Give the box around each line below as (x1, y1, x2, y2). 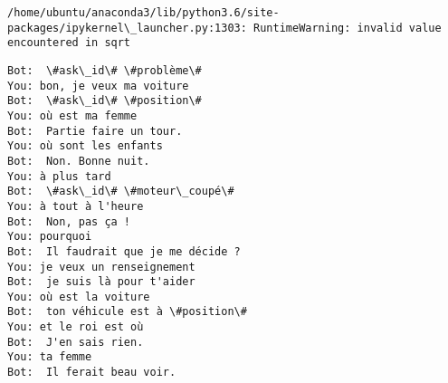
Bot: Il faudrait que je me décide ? (7, 244, 241, 258)
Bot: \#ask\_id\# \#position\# (7, 94, 202, 108)
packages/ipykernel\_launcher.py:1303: (7, 21, 247, 34)
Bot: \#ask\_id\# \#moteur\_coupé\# (7, 185, 234, 198)
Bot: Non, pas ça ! (7, 215, 131, 228)
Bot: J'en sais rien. (7, 335, 144, 349)
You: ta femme (7, 350, 92, 364)
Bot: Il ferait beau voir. (7, 366, 176, 379)
